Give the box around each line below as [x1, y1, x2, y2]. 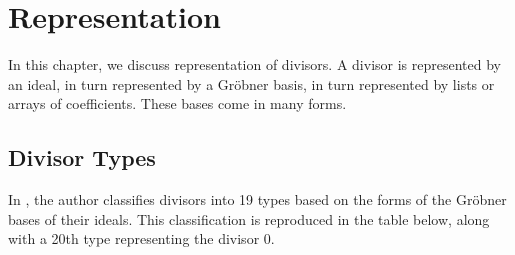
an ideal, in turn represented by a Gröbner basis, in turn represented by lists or [8, 73, 495, 94]
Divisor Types [8, 142, 156, 173]
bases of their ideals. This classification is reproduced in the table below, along [8, 208, 490, 229]
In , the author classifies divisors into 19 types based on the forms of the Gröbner [8, 189, 507, 210]
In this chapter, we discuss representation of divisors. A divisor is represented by [8, 54, 501, 75]
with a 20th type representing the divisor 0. [8, 228, 275, 249]
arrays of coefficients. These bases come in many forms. [8, 93, 347, 114]
